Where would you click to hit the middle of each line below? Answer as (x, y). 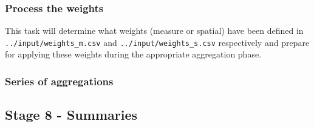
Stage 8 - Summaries (71, 115)
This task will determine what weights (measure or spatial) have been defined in (154, 31)
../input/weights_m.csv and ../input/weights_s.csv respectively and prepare (157, 42)
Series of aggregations (59, 81)
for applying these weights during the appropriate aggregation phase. (133, 54)
